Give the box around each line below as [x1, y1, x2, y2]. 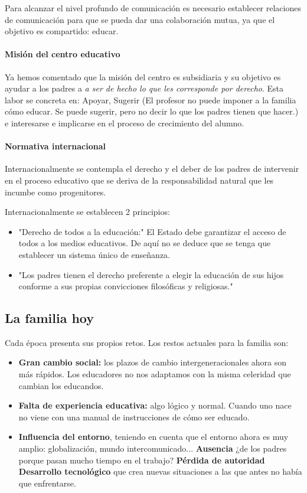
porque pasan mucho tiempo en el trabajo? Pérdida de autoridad [18, 453, 265, 466]
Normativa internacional [5, 140, 106, 152]
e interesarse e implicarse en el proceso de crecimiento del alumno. [5, 116, 244, 129]
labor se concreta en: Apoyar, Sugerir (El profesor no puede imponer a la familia [5, 93, 296, 106]
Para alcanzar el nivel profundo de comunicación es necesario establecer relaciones [5, 2, 301, 14]
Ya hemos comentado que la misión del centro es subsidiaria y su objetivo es [5, 70, 281, 83]
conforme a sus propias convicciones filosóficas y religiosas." [18, 280, 233, 292]
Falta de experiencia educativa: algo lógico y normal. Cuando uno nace [18, 399, 292, 412]
